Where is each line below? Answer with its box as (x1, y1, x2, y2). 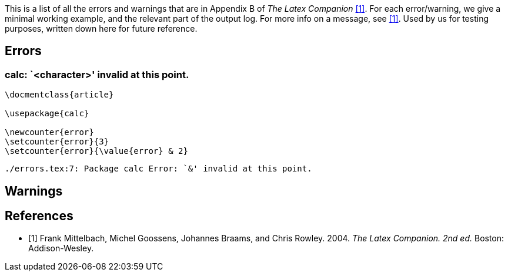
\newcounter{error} (5, 127, 94, 137)
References (5, 208, 73, 224)
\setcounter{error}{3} (5, 137, 109, 147)
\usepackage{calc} (5, 109, 89, 119)
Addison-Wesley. (28, 243, 94, 254)
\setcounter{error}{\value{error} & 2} (5, 146, 188, 156)
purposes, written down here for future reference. (5, 23, 198, 33)
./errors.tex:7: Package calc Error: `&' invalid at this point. (5, 164, 312, 174)
